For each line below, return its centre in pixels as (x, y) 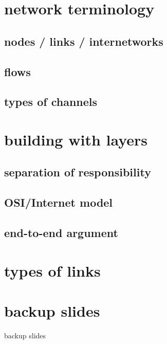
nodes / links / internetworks (84, 41)
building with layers (76, 139)
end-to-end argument (61, 233)
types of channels (51, 102)
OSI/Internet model (59, 202)
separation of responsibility (78, 172)
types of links (52, 270)
